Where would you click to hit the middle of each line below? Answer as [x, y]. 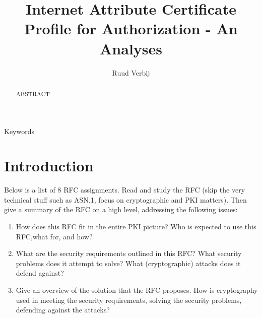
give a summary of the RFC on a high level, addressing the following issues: [121, 209]
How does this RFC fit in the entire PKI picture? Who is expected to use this [136, 227]
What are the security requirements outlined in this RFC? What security [129, 253]
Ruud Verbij [131, 72]
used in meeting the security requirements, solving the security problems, [129, 300]
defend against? [40, 273]
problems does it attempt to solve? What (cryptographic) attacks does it [128, 263]
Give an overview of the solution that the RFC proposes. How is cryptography [137, 290]
